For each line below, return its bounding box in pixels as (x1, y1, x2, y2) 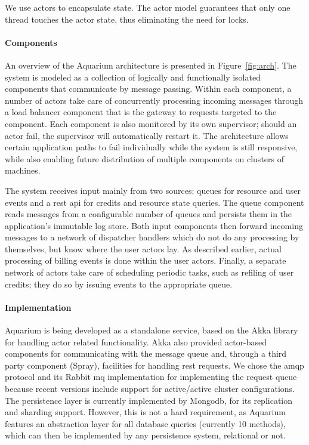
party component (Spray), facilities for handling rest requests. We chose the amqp (5, 359, 304, 371)
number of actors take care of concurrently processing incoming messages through (5, 94, 304, 106)
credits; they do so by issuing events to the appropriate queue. (5, 277, 233, 290)
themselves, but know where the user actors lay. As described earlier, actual (5, 242, 282, 255)
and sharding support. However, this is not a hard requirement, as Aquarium (5, 406, 286, 418)
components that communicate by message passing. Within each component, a (5, 82, 292, 95)
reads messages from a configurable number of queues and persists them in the (5, 208, 292, 220)
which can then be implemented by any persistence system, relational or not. (5, 429, 286, 441)
